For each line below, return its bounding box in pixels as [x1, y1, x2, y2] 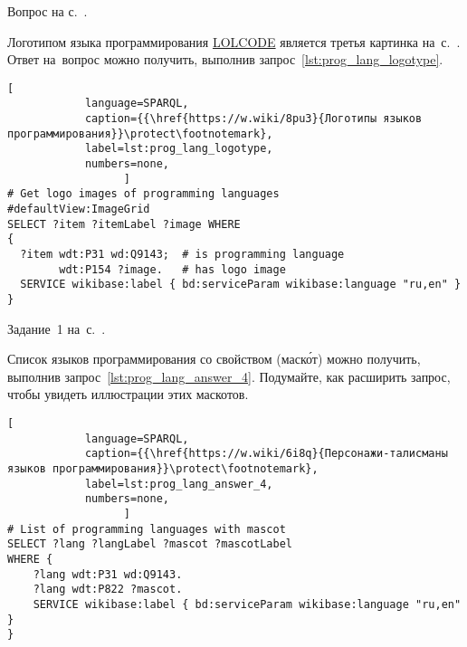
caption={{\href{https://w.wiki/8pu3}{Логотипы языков [84, 112, 423, 126]
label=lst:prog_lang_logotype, [84, 142, 273, 156]
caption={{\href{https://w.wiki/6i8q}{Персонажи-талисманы [84, 447, 448, 461]
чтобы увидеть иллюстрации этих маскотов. [7, 385, 249, 404]
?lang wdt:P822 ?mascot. [33, 583, 183, 596]
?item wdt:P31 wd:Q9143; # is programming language [20, 248, 345, 261]
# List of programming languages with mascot [7, 522, 286, 536]
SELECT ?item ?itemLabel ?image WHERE [7, 217, 241, 231]
